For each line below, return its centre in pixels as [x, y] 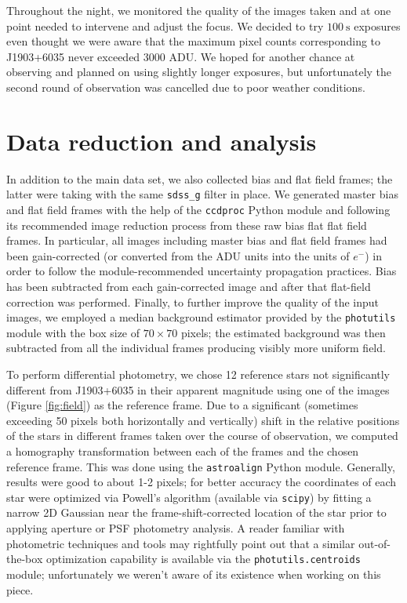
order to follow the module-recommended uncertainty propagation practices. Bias [202, 271]
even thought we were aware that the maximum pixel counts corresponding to [194, 41]
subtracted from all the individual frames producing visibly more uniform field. [196, 348]
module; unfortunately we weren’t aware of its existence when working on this [194, 574]
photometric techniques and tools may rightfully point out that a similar [181, 543]
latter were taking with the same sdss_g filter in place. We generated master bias [202, 194]
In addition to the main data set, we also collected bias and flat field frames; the [200, 178]
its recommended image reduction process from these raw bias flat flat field [187, 225]
